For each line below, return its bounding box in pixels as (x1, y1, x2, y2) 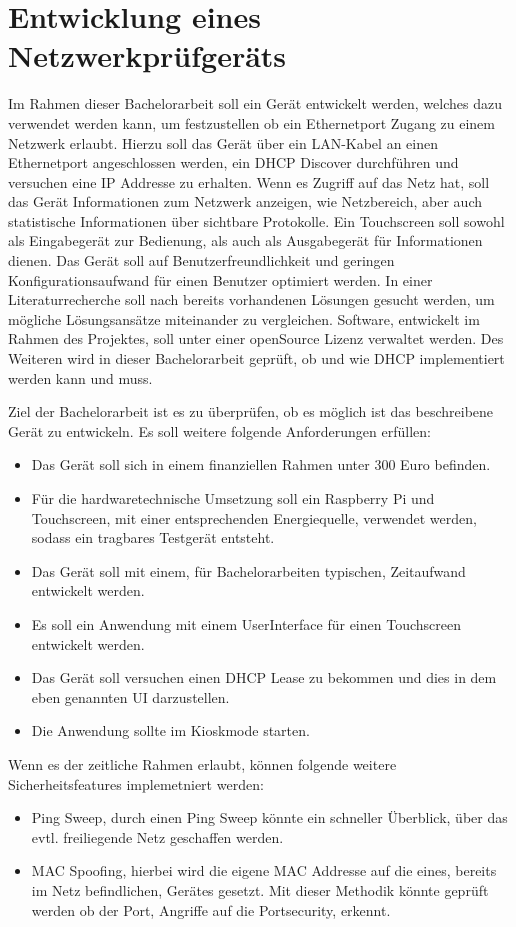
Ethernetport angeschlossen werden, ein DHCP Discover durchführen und (8, 152, 459, 173)
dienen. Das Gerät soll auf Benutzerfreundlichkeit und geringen (8, 250, 395, 271)
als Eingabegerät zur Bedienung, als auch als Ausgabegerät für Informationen (8, 230, 483, 251)
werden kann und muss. (8, 367, 153, 388)
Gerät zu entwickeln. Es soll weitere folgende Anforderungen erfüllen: (8, 420, 431, 441)
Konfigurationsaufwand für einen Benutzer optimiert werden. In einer (8, 269, 433, 290)
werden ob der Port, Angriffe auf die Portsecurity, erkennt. (31, 899, 391, 920)
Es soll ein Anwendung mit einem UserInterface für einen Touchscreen (31, 613, 461, 634)
